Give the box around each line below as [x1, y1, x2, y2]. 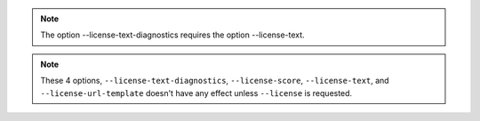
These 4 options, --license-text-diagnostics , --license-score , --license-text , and [40, 76, 390, 86]
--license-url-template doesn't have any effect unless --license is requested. [40, 87, 353, 98]
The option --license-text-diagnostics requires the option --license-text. [40, 29, 306, 40]
